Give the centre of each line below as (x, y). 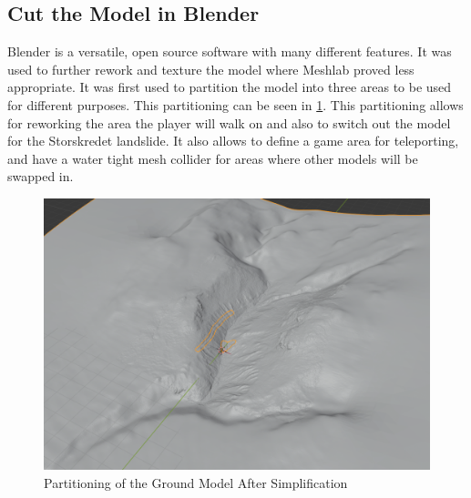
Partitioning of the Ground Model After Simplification (196, 482)
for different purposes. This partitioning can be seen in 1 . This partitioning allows (235, 104)
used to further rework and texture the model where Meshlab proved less (211, 69)
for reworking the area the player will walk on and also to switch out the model (229, 122)
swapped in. (41, 176)
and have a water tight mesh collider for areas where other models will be (213, 158)
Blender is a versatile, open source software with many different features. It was (230, 51)
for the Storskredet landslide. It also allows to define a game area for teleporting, (233, 141)
